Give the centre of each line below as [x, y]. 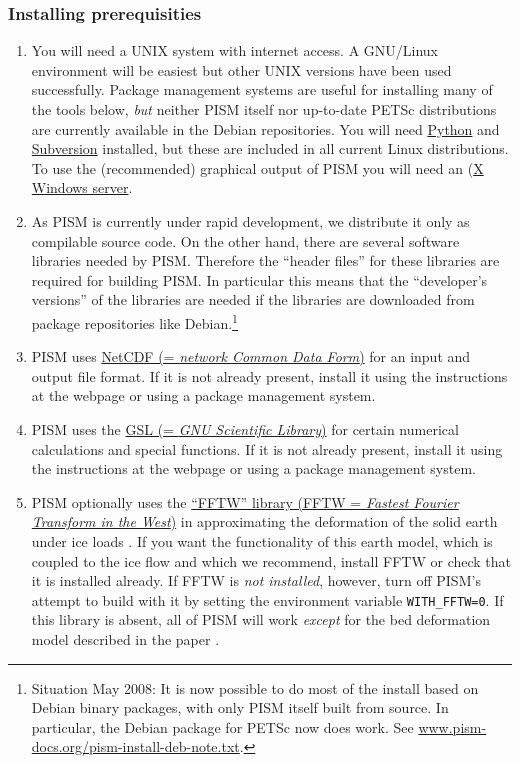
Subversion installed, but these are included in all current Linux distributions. [270, 148]
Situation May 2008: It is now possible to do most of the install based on [255, 687]
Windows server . [82, 187]
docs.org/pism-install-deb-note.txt [135, 746]
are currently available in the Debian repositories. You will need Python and [265, 128]
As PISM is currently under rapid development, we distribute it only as [250, 220]
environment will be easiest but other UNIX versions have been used [241, 69]
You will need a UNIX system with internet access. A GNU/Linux [235, 50]
